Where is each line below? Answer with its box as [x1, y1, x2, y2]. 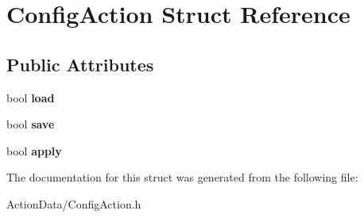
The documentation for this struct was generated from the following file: [6, 169, 358, 185]
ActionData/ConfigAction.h [6, 195, 141, 212]
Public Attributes [6, 52, 154, 76]
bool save [6, 116, 55, 132]
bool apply [6, 142, 62, 159]
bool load [6, 89, 55, 105]
